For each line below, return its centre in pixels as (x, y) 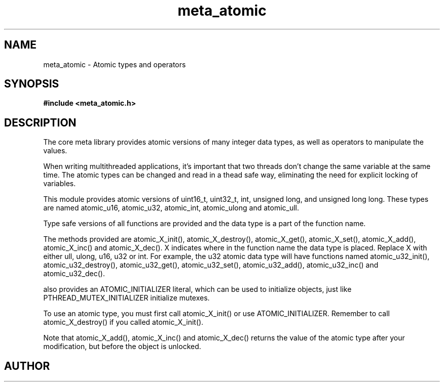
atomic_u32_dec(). (74, 274)
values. (55, 151)
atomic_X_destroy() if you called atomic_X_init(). (123, 322)
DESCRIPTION (40, 122)
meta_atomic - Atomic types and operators (115, 64)
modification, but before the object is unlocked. (122, 347)
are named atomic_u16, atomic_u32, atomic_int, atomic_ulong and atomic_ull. (171, 208)
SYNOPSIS (32, 84)
